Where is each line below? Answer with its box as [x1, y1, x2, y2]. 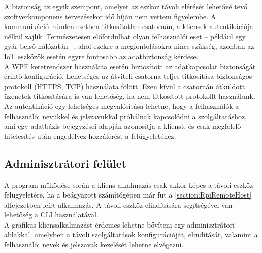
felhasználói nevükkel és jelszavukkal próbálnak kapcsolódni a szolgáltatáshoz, [4, 110, 247, 121]
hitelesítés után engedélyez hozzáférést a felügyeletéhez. [4, 130, 176, 141]
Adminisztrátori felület [4, 155, 127, 171]
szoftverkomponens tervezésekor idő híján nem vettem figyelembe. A [4, 11, 216, 21]
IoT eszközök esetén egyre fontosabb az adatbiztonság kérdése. [4, 50, 199, 61]
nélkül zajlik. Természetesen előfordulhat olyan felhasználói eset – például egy [4, 31, 246, 41]
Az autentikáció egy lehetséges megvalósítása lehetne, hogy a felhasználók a [4, 100, 239, 111]
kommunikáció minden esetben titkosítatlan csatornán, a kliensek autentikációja [4, 21, 253, 32]
